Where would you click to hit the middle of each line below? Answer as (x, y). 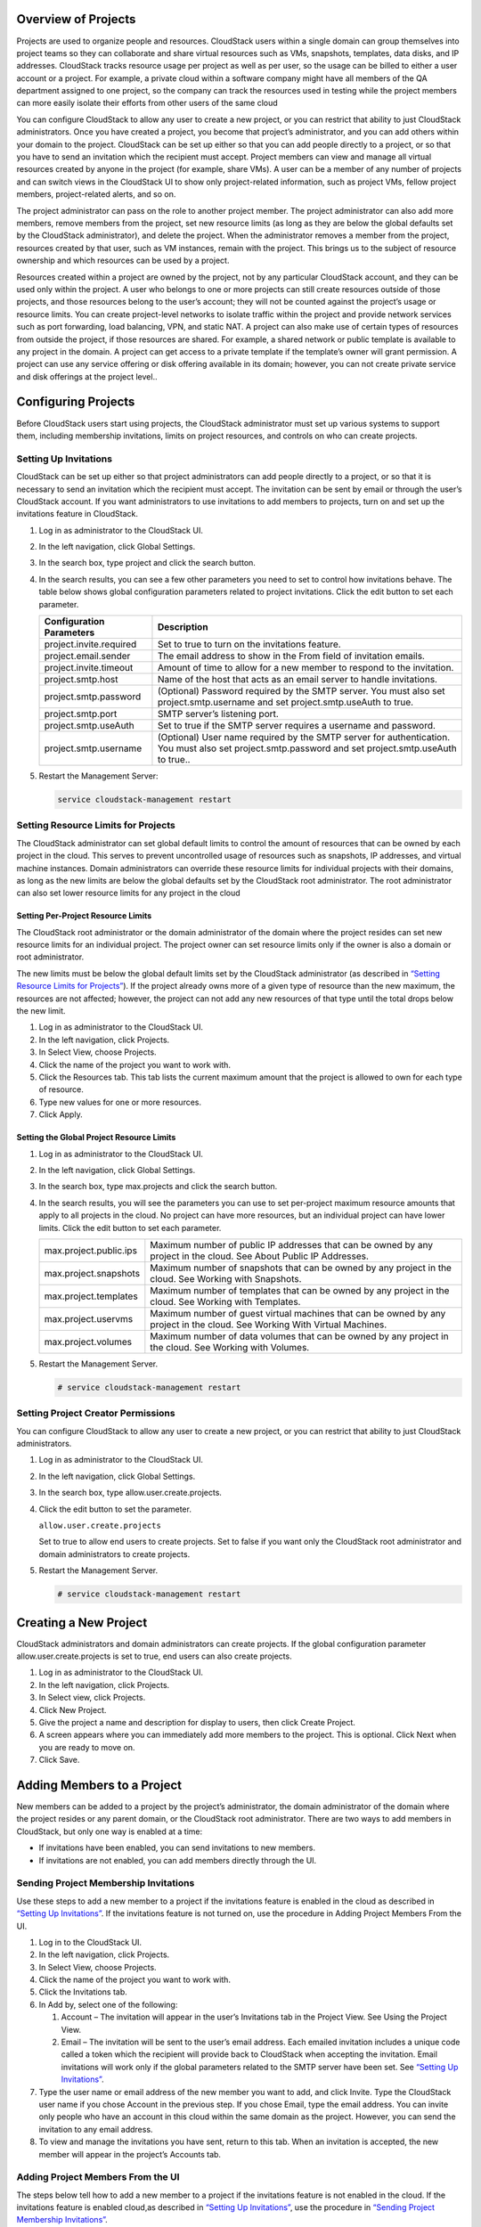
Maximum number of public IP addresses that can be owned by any (292, 1244)
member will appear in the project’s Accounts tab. (130, 2154)
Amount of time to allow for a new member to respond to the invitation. (306, 668)
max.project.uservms (89, 1318)
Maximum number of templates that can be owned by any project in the (300, 1290)
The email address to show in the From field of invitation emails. (291, 657)
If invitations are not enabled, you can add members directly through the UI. (178, 1860)
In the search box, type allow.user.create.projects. (130, 1493)
